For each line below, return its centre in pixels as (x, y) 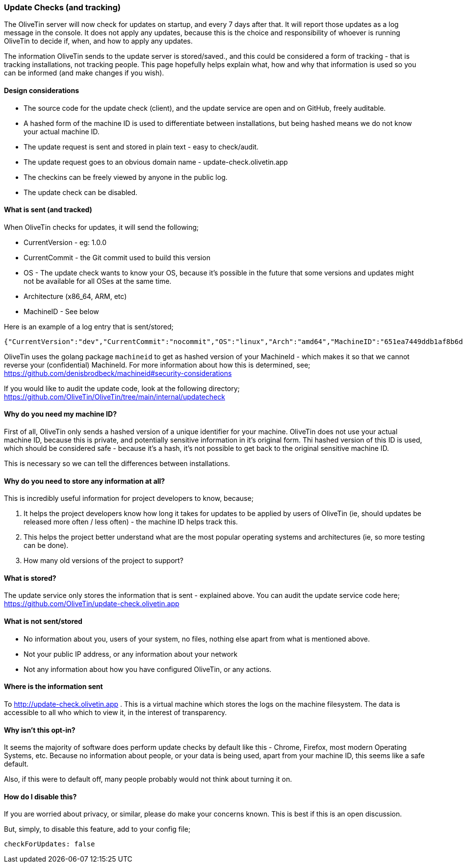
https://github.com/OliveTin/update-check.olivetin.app (92, 604)
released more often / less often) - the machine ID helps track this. (131, 522)
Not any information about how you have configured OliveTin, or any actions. (148, 669)
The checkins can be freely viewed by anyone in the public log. (126, 177)
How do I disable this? (40, 796)
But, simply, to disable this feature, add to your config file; (97, 829)
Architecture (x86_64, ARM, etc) (75, 296)
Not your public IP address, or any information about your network (131, 654)
